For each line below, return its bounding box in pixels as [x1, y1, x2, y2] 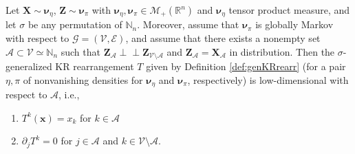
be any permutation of [28, 17, 122, 32]
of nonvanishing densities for [23, 72, 143, 87]
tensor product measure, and [228, 3, 350, 16]
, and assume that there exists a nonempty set [125, 31, 321, 45]
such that [61, 44, 100, 58]
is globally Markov [255, 17, 334, 32]
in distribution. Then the [229, 44, 335, 58]
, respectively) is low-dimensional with [187, 72, 349, 87]
